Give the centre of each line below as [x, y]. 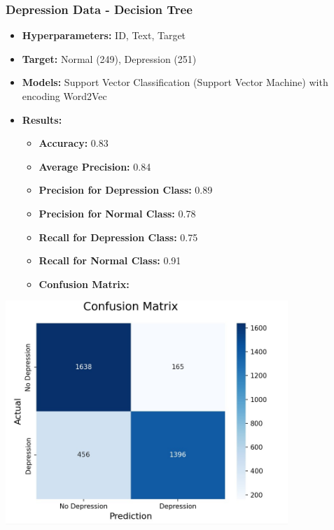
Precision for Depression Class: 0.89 [126, 190]
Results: [42, 119]
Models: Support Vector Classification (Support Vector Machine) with [175, 82]
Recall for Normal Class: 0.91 [110, 260]
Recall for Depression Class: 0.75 [118, 237]
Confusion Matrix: [84, 284]
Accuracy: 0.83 [74, 143]
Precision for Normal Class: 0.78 [117, 213]
